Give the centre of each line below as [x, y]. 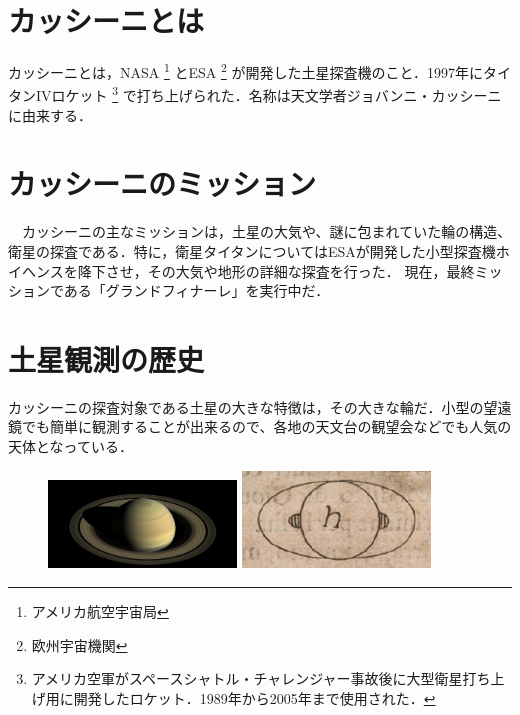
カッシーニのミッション [162, 183]
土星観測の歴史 [106, 358]
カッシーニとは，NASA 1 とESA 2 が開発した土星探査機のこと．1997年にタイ [260, 70]
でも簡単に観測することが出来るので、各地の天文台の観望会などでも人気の [266, 426]
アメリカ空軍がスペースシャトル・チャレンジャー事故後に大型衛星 [247, 678]
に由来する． [50, 114]
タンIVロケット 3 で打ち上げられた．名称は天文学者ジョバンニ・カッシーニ [255, 94]
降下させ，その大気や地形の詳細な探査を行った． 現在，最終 [276, 270]
